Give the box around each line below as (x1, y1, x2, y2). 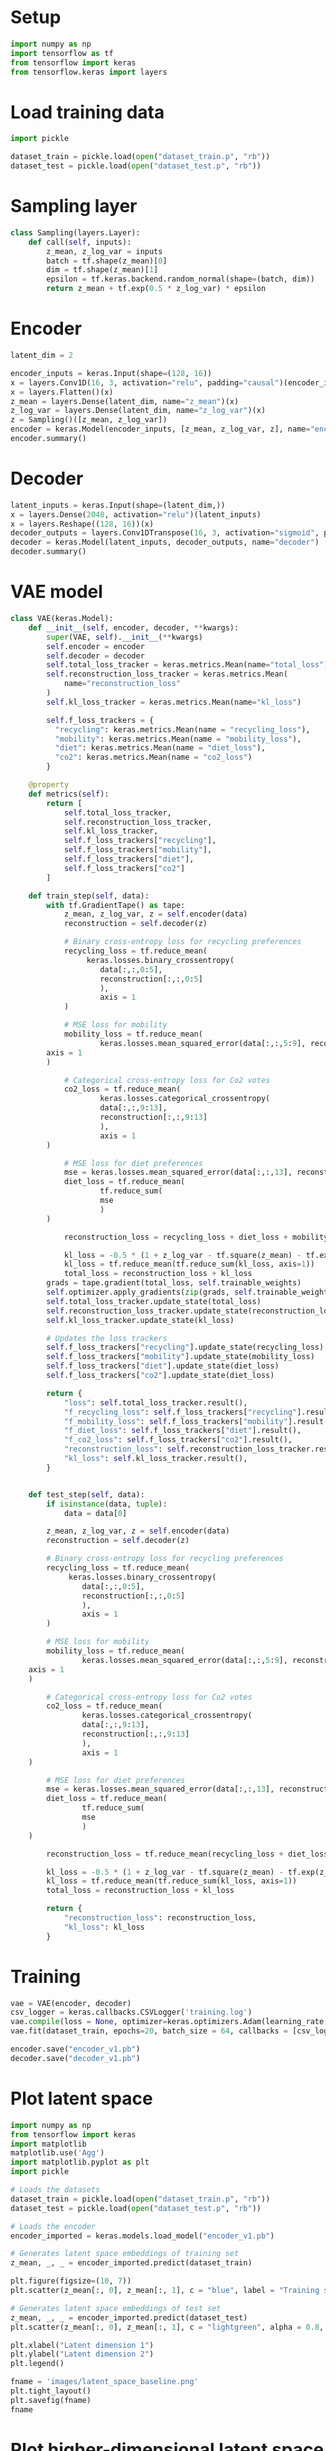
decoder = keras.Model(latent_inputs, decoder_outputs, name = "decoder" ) (10, 537, 320, 548)
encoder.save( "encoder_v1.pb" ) (10, 2044, 141, 2055)
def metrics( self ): (28, 789, 110, 799)
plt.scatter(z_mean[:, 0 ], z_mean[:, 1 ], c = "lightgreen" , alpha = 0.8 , (10, 2322, 325, 2332)
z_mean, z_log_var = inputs (46, 246, 163, 256)
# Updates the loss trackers (46, 1333, 168, 1343)
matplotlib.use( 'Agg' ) (10, 2148, 105, 2158)
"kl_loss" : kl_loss (63, 1922, 145, 1932)
